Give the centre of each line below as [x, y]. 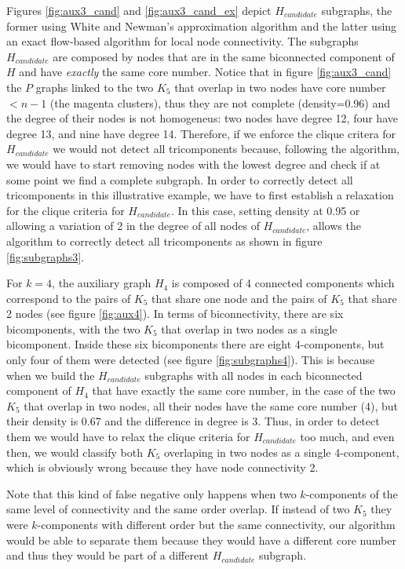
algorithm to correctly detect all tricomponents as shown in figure [164, 241]
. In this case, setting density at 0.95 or [266, 210]
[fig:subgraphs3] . [46, 256]
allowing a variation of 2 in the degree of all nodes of [133, 226]
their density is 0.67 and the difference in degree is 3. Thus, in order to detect [193, 421]
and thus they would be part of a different [108, 555]
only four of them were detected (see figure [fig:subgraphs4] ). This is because [191, 360]
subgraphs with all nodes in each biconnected [254, 375]
